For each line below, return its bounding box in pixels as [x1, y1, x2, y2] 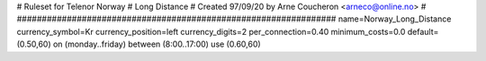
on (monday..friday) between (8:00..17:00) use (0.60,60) [52, 39, 261, 49]
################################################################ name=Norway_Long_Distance [16, 13, 452, 24]
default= [407, 26, 439, 37]
